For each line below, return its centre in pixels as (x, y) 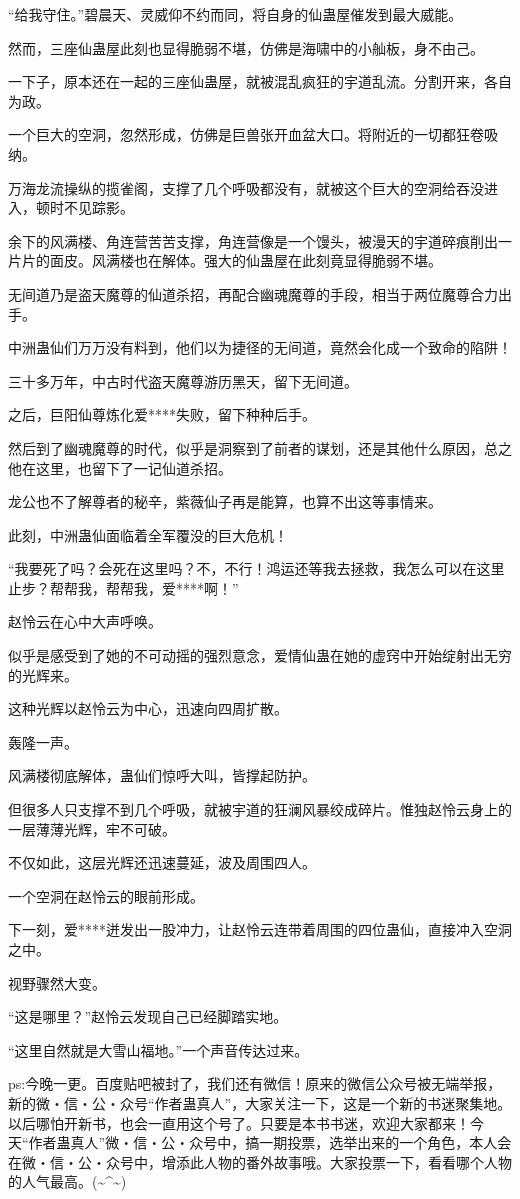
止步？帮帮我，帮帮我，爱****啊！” (123, 587)
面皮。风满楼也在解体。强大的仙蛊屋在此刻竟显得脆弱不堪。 (245, 260)
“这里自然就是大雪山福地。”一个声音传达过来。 (158, 1049)
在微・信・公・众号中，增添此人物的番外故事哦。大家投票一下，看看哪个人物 (260, 1161)
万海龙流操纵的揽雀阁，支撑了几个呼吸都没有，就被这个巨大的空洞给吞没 (246, 187)
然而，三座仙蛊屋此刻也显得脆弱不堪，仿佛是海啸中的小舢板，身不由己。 (246, 47)
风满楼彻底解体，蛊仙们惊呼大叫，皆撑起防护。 (162, 775)
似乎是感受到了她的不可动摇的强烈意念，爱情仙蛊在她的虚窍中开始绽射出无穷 (260, 655)
